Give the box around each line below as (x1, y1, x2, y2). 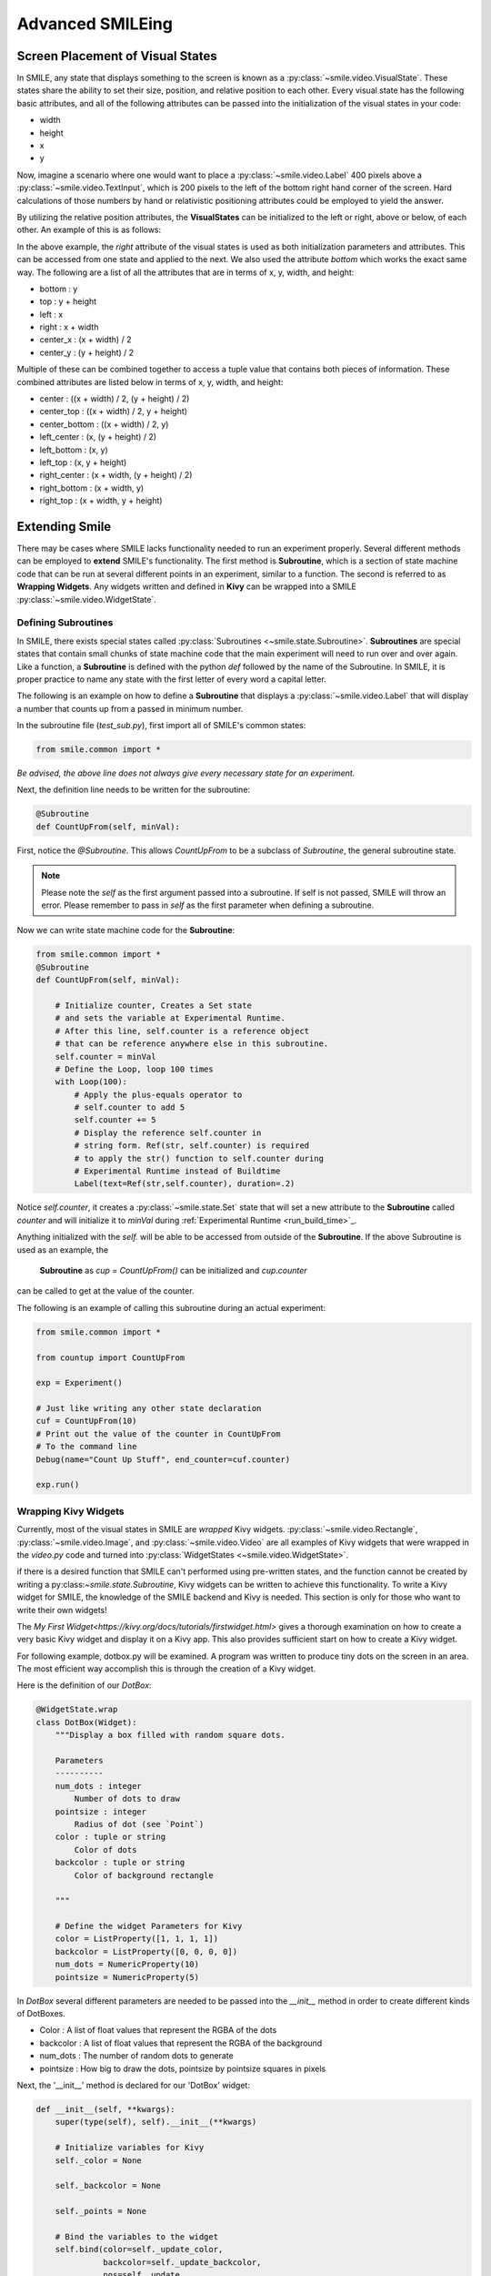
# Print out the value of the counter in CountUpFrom (35, 1428, 281, 1438)
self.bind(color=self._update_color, (55, 2244, 224, 2255)
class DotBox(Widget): (35, 1717, 137, 1727)
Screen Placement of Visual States (16, 48, 217, 64)
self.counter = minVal (55, 1052, 156, 1062)
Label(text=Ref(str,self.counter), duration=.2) (74, 1179, 296, 1189)
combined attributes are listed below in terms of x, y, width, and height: (16, 376, 284, 387)
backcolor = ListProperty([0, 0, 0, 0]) (55, 1946, 238, 1956)
